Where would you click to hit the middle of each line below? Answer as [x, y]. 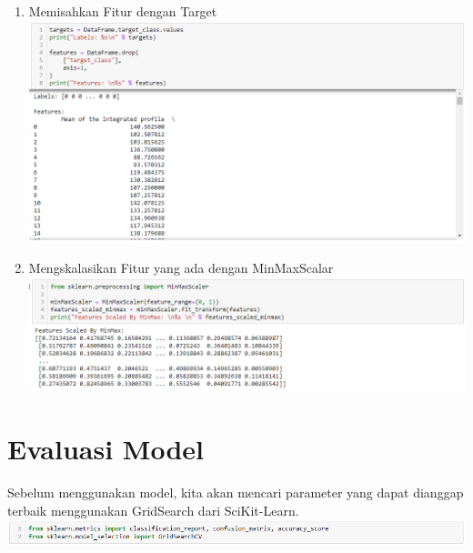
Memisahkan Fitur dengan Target [123, 11]
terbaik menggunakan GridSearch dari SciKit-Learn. [153, 510]
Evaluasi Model [106, 449]
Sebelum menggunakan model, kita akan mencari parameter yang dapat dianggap [236, 493]
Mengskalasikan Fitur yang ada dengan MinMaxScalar [181, 268]
